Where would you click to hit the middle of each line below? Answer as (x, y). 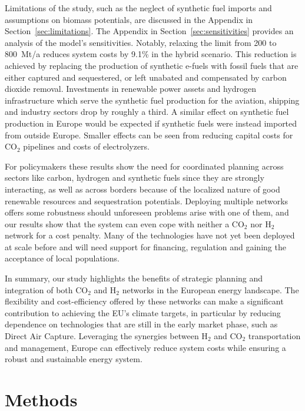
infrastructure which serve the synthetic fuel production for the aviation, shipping (152, 100)
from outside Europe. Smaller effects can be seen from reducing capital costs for (149, 135)
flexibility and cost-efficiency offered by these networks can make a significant (144, 301)
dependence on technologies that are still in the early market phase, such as (141, 324)
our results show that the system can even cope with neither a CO (125, 223)
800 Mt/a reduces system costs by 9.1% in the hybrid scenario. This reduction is (151, 54)
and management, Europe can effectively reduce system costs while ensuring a (145, 347)
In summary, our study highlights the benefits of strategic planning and (134, 278)
